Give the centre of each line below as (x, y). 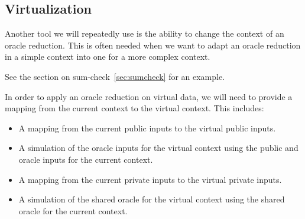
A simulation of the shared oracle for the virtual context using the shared (152, 199)
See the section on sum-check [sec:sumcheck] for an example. (115, 76)
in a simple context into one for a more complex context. (108, 57)
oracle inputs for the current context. (86, 159)
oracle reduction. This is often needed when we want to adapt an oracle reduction (153, 45)
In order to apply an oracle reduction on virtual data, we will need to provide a (149, 96)
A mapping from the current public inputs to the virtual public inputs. (147, 128)
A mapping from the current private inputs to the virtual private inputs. (150, 179)
